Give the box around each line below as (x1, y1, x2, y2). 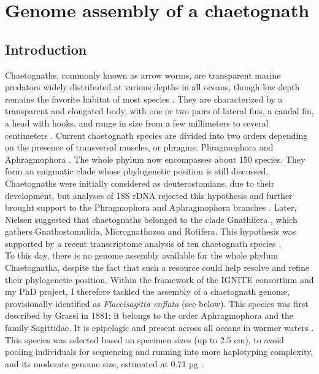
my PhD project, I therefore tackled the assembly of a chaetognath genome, (5, 285, 290, 298)
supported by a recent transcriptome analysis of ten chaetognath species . (5, 236, 282, 249)
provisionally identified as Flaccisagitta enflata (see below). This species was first (5, 297, 309, 310)
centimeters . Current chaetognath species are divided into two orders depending (5, 128, 308, 141)
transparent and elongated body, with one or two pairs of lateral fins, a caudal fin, (5, 104, 314, 117)
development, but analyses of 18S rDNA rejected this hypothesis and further (5, 189, 293, 201)
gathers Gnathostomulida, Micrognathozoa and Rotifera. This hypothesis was (5, 225, 296, 238)
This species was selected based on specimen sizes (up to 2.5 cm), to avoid (5, 333, 284, 346)
